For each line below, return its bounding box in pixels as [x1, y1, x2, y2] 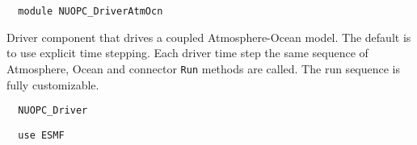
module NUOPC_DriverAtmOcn [18, 6, 163, 17]
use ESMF [18, 129, 65, 141]
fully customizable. [6, 76, 99, 93]
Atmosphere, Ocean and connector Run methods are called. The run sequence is [6, 60, 401, 77]
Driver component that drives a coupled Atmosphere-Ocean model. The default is [6, 28, 411, 45]
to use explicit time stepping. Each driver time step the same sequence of [6, 44, 369, 61]
